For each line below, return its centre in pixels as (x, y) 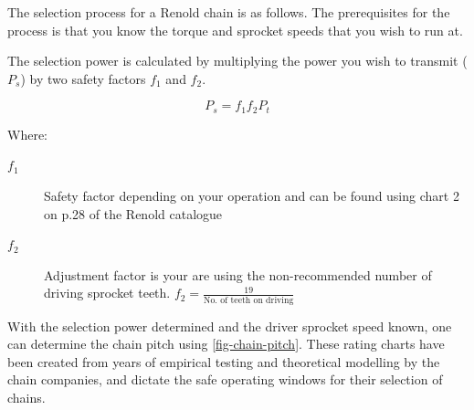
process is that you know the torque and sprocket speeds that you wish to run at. (235, 30)
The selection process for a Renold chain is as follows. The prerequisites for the (229, 12)
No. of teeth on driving (249, 300)
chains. (26, 398)
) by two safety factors (83, 78)
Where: (27, 134)
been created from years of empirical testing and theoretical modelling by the (224, 361)
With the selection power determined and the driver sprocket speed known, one (230, 326)
